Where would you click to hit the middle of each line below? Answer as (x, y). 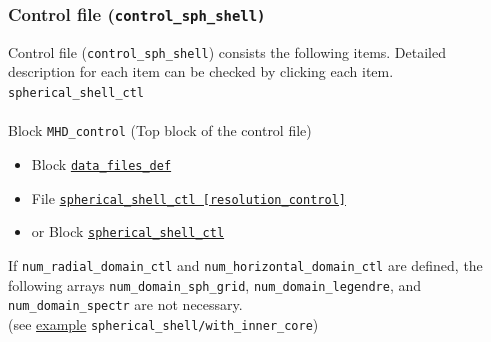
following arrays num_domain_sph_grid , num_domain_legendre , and (215, 284)
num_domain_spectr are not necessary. (125, 304)
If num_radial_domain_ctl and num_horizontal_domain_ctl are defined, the (245, 264)
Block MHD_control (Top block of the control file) (160, 130)
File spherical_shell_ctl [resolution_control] (188, 197)
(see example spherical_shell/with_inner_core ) (163, 323)
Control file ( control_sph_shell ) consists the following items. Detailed (227, 51)
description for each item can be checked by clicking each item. (201, 71)
